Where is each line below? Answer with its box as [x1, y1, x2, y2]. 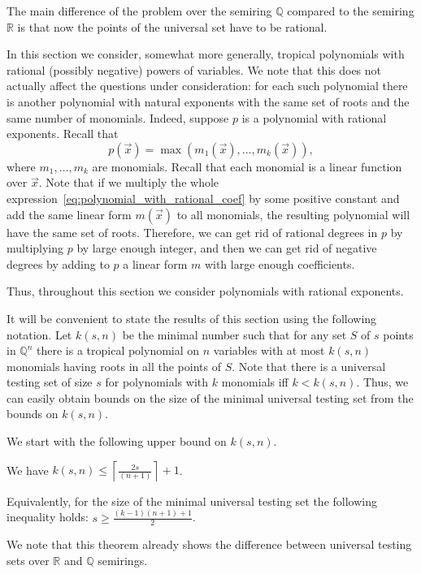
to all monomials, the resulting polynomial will [176, 205, 410, 222]
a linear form [123, 255, 188, 272]
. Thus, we [356, 373, 409, 391]
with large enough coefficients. [204, 255, 355, 272]
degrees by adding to [7, 255, 110, 272]
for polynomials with [105, 373, 209, 391]
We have [7, 461, 49, 478]
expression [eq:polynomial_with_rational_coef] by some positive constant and [7, 189, 400, 206]
